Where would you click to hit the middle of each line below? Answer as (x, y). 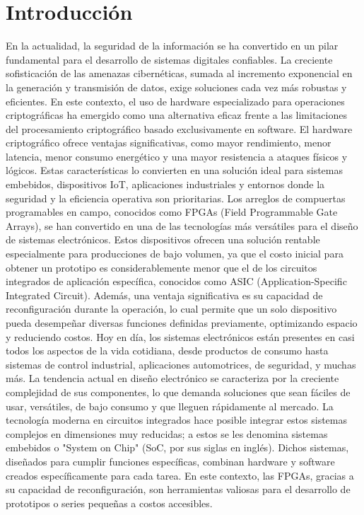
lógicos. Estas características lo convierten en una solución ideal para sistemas (174, 170)
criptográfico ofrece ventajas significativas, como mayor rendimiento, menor (169, 143)
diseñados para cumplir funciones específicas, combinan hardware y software (170, 461)
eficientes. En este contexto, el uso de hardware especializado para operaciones (175, 101)
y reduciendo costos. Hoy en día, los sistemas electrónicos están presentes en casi (180, 336)
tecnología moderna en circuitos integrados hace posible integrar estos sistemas (176, 420)
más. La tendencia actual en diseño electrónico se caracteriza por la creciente (172, 378)
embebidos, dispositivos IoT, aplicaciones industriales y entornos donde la (165, 184)
